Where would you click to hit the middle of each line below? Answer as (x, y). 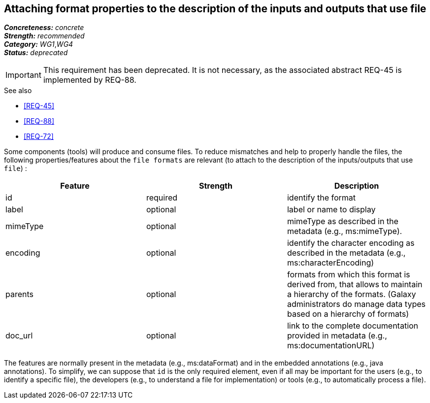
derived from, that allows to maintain (355, 285)
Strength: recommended (44, 36)
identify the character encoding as (351, 243)
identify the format (321, 198)
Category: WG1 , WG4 (39, 44)
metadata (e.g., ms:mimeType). (345, 231)
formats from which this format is (348, 275)
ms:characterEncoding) (331, 263)
